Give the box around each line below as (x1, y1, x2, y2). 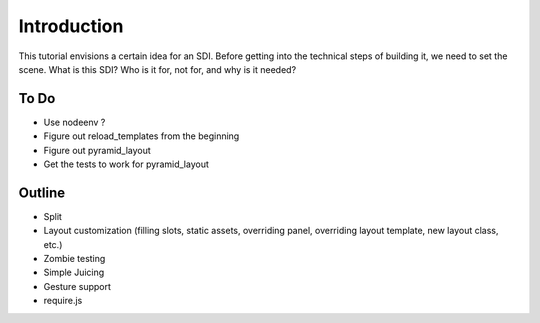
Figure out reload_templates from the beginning (43, 130, 240, 142)
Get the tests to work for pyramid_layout (43, 158, 209, 170)
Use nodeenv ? (43, 116, 106, 128)
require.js (43, 295, 83, 307)
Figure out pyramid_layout (43, 144, 152, 156)
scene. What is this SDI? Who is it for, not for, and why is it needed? (18, 63, 297, 75)
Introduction (18, 15, 124, 37)
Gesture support (43, 280, 112, 292)
